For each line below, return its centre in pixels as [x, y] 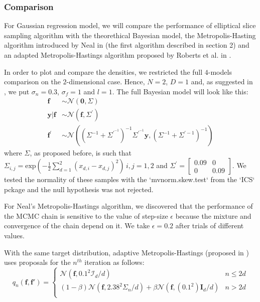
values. [14, 236]
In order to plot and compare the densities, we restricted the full [103, 71]
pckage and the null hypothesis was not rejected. [79, 189]
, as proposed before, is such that [81, 153]
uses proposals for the [37, 262]
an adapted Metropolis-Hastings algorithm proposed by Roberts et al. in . [118, 55]
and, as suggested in [222, 82]
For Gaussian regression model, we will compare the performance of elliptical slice [130, 25]
